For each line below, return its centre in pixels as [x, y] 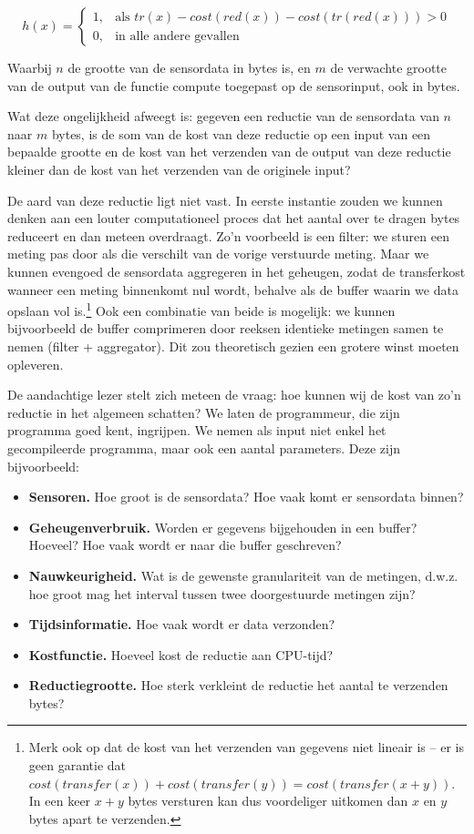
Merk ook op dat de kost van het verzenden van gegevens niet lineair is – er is [246, 747]
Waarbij [30, 67]
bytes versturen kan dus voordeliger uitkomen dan [268, 801]
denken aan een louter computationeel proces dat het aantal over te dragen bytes [234, 218]
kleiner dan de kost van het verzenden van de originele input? [179, 169]
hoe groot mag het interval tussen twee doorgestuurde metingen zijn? [222, 593]
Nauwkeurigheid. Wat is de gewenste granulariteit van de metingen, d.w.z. [243, 575]
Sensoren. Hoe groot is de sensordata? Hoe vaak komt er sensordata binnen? [246, 497]
